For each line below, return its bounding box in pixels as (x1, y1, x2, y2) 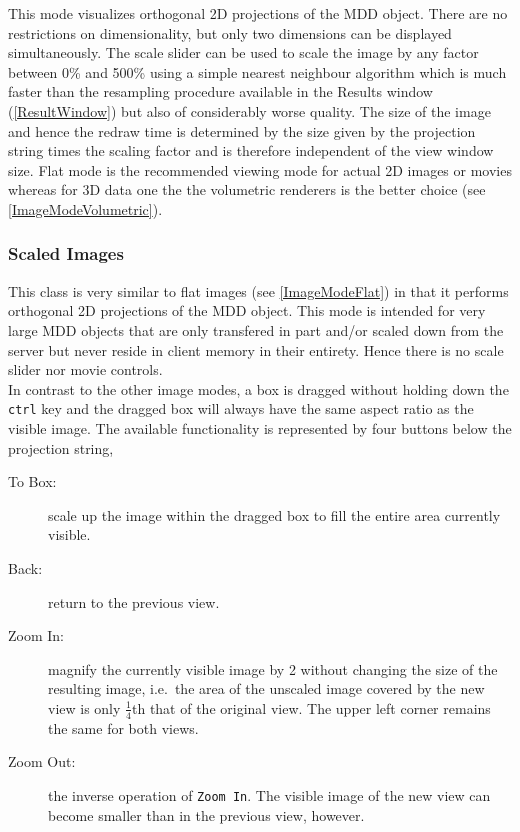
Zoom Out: (8, 751, 76, 772)
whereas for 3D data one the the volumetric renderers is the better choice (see (8, 179, 486, 200)
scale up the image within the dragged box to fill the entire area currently (48, 504, 501, 525)
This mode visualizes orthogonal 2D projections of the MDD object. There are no (8, 3, 508, 23)
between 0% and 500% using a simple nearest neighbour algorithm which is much (8, 61, 507, 82)
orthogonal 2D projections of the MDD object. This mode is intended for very (8, 300, 486, 321)
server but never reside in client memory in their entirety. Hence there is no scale (8, 339, 504, 360)
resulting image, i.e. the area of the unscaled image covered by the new (48, 678, 485, 699)
